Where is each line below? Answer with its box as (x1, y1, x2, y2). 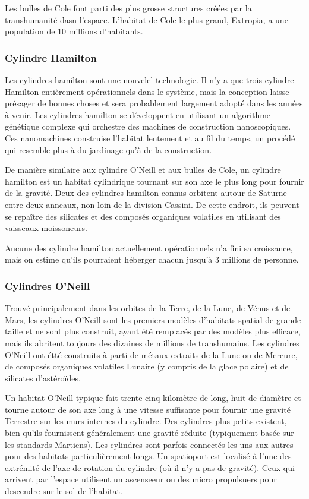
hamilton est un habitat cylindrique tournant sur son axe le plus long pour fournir (5, 175, 304, 187)
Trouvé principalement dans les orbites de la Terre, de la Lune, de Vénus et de (5, 302, 291, 314)
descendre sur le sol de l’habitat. (5, 485, 122, 497)
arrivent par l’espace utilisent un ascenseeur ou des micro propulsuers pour (5, 473, 277, 485)
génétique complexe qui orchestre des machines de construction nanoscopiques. (5, 120, 291, 132)
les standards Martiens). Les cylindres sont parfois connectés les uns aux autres (5, 438, 294, 450)
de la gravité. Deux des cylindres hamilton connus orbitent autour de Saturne (5, 187, 287, 199)
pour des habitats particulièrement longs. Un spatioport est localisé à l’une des (5, 450, 292, 462)
